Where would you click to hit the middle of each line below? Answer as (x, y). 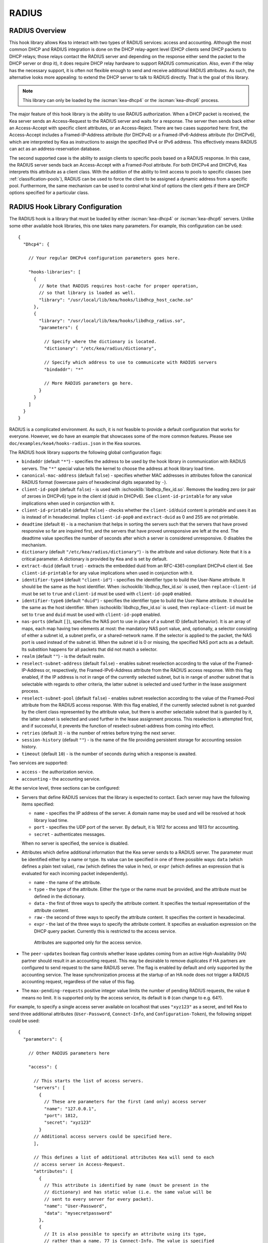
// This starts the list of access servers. (89, 1081)
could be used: (24, 1021)
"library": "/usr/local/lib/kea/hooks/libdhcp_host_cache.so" (116, 300)
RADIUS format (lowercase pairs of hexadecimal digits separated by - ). (94, 482)
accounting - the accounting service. (61, 779)
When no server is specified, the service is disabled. (75, 843)
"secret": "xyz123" (68, 1123)
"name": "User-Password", (75, 1206)
